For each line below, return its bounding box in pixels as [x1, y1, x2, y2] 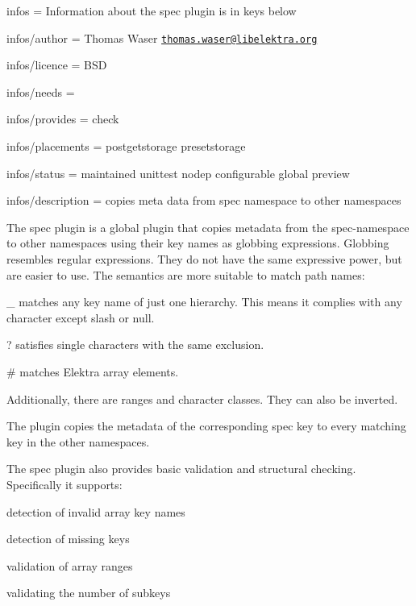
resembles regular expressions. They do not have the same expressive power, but [6, 251, 402, 267]
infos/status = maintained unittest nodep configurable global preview [6, 164, 350, 181]
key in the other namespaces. [6, 433, 150, 450]
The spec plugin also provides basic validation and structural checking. [6, 460, 356, 477]
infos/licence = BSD [6, 56, 107, 73]
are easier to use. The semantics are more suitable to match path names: [6, 266, 365, 283]
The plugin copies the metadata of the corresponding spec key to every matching [6, 417, 406, 434]
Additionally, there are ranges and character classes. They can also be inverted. [6, 390, 398, 407]
